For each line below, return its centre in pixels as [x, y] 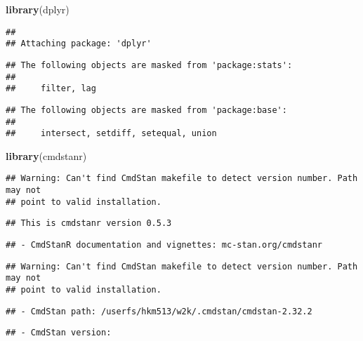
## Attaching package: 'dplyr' [79, 44]
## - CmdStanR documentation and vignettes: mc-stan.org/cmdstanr [164, 245]
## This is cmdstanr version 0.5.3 [89, 223]
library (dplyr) [38, 9]
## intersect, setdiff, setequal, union [111, 134]
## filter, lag [51, 89]
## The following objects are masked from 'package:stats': [149, 65]
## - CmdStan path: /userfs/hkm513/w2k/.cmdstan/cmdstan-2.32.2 [159, 311]
